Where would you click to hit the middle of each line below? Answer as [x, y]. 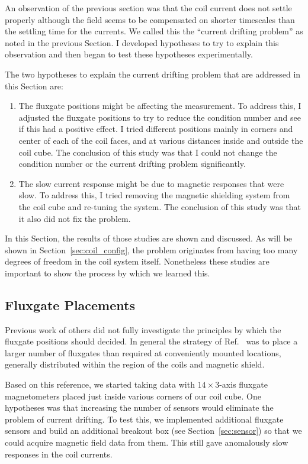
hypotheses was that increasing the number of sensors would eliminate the [139, 407]
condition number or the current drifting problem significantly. [132, 164]
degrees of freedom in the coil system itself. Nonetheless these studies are [137, 261]
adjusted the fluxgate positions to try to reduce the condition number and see [160, 117]
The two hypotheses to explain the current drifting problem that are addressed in [153, 74]
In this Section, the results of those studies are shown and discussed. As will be [149, 238]
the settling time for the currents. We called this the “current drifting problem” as [154, 31]
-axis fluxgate [243, 384]
